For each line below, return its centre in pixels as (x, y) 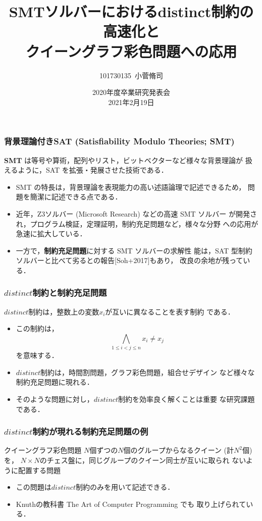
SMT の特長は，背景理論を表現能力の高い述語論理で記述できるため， (131, 187)
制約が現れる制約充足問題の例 (90, 431)
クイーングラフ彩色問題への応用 (131, 51)
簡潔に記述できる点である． (76, 197)
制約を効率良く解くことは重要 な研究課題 (186, 399)
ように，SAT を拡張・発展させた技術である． (93, 170)
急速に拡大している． (51, 233)
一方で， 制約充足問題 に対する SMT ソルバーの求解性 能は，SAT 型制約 (134, 250)
